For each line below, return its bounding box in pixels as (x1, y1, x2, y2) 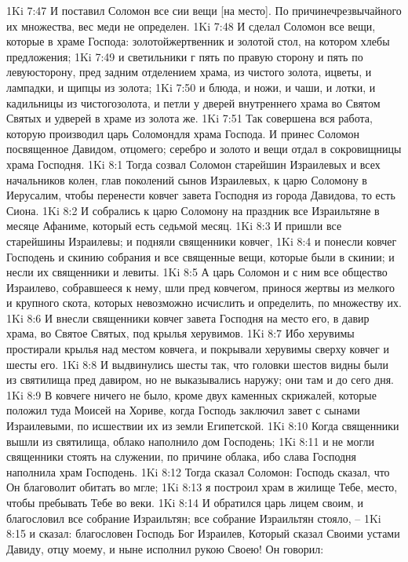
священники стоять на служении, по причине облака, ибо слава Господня (6, 448, 357, 465)
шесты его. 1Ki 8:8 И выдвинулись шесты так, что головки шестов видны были (6, 356, 389, 372)
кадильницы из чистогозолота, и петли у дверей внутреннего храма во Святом (6, 94, 381, 111)
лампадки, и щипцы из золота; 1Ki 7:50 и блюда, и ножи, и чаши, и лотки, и (6, 78, 376, 95)
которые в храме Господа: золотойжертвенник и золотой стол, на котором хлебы (6, 33, 390, 49)
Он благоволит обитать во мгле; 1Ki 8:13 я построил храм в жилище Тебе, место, (6, 479, 398, 495)
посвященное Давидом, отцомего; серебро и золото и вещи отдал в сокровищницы (6, 140, 402, 157)
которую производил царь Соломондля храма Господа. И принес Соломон (6, 125, 360, 141)
